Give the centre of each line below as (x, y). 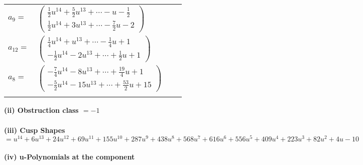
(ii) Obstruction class (41, 110)
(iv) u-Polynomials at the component (70, 156)
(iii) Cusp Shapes (35, 130)
